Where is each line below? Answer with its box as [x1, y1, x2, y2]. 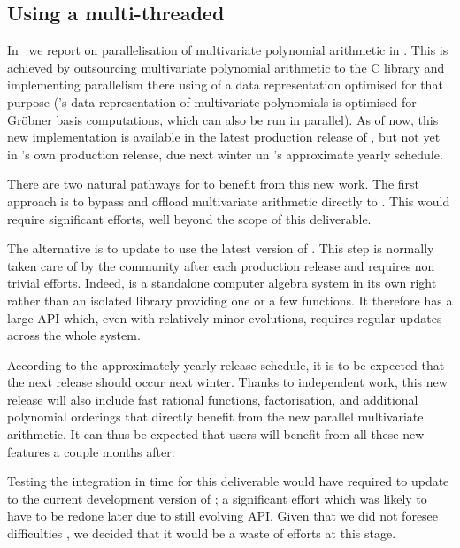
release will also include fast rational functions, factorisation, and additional [7, 390, 418, 408]
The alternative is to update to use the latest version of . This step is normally [7, 239, 434, 258]
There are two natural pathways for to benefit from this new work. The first [7, 174, 419, 193]
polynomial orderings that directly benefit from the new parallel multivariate [7, 407, 424, 426]
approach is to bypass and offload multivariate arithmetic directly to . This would [7, 191, 450, 210]
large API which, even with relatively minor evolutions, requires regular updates [7, 308, 442, 327]
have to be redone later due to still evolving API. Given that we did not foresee [7, 506, 439, 525]
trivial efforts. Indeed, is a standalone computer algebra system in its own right [7, 274, 437, 292]
